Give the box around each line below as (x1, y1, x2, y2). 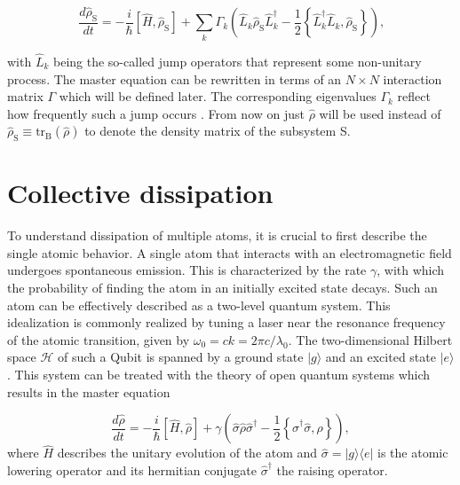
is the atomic (377, 443, 448, 462)
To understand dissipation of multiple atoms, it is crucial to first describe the (7, 226, 427, 245)
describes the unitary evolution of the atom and (57, 443, 318, 462)
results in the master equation (7, 382, 171, 401)
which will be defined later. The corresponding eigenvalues (59, 87, 377, 106)
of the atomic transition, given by (7, 330, 190, 348)
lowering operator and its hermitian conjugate (7, 461, 258, 480)
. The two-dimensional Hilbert (288, 330, 453, 348)
